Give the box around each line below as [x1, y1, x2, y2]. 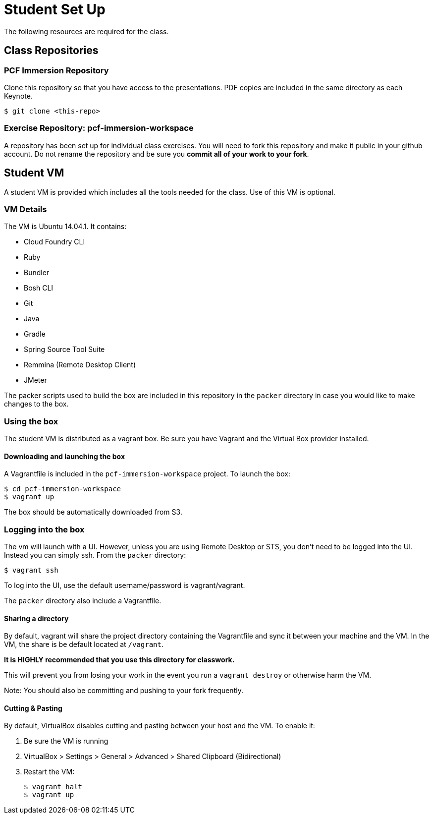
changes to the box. [4, 400, 69, 409]
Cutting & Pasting [4, 703, 62, 712]
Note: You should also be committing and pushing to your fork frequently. [4, 686, 243, 695]
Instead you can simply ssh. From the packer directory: [4, 551, 186, 560]
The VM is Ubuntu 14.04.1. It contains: [4, 222, 127, 231]
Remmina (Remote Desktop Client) [24, 360, 136, 369]
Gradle [24, 330, 46, 339]
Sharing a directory [4, 614, 69, 623]
